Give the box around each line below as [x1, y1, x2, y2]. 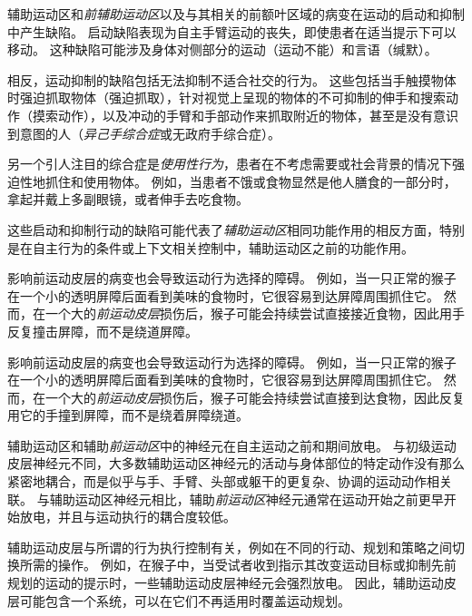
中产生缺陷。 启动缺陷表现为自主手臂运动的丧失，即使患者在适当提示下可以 [7, 22, 457, 41]
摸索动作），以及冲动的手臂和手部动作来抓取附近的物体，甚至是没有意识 [32, 105, 458, 124]
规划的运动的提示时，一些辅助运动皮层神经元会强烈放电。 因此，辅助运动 [7, 573, 444, 592]
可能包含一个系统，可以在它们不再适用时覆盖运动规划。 [19, 591, 350, 610]
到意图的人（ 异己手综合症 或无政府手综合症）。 [7, 123, 280, 142]
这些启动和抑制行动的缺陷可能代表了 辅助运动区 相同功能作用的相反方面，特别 [7, 220, 465, 239]
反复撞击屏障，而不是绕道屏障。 [7, 321, 198, 340]
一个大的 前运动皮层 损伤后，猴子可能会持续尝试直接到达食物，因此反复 [44, 387, 465, 406]
